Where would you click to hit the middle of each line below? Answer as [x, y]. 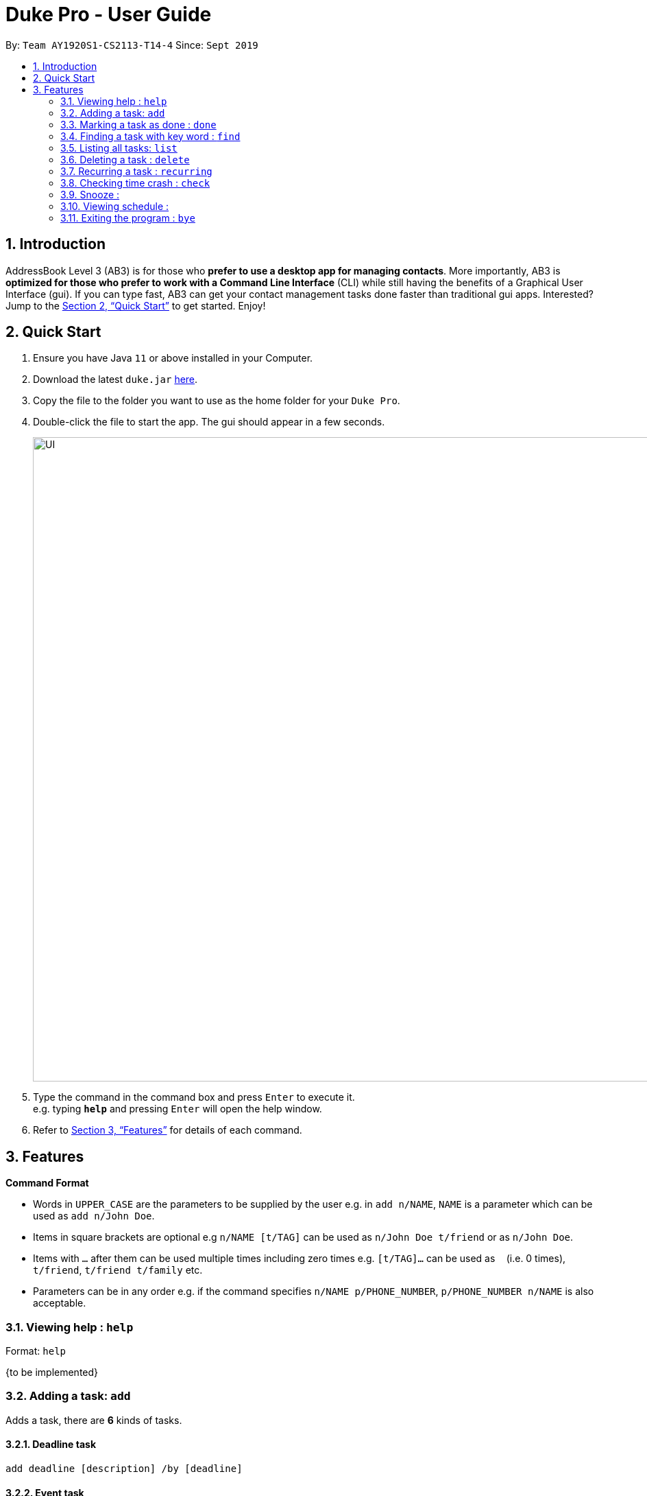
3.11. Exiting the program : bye [128, 218]
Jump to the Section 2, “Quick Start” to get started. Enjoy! [136, 305]
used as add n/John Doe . [94, 1216]
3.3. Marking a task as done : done [138, 124]
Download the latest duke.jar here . [115, 379]
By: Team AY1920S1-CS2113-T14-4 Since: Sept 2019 [132, 45]
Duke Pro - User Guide [109, 14]
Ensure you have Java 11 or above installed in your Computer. [173, 358]
